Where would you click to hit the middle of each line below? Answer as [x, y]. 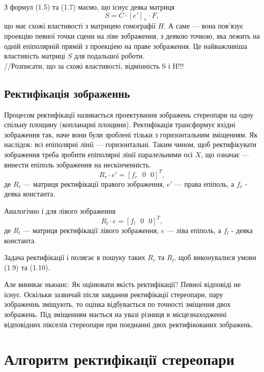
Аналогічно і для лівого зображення [60, 210]
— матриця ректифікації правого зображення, [94, 183]
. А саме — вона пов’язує [204, 26]
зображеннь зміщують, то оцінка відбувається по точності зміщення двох [118, 304]
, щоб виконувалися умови [215, 257]
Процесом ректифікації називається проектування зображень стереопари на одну [129, 114]
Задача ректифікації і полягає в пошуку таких [75, 257]
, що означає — [225, 154]
